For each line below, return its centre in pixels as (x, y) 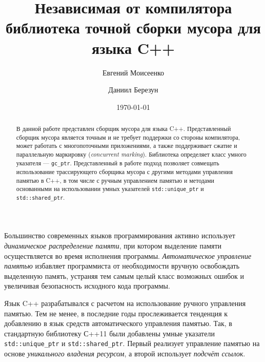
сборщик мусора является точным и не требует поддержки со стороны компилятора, (128, 137)
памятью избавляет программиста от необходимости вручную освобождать (122, 266)
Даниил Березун (133, 90)
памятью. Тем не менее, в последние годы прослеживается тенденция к (116, 313)
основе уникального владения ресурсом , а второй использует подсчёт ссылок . (125, 354)
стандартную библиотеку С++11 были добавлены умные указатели (109, 333)
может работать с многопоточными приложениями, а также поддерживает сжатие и (127, 146)
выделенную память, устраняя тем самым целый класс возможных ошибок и (124, 275)
